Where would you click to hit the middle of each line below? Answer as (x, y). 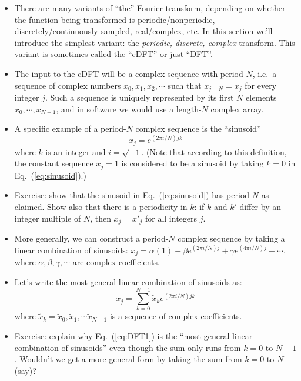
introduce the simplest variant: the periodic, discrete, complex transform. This (155, 42)
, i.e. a (265, 73)
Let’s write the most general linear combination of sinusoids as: (128, 281)
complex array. (237, 108)
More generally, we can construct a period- (91, 238)
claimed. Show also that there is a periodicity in (101, 206)
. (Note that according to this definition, (214, 151)
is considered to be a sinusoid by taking (193, 163)
